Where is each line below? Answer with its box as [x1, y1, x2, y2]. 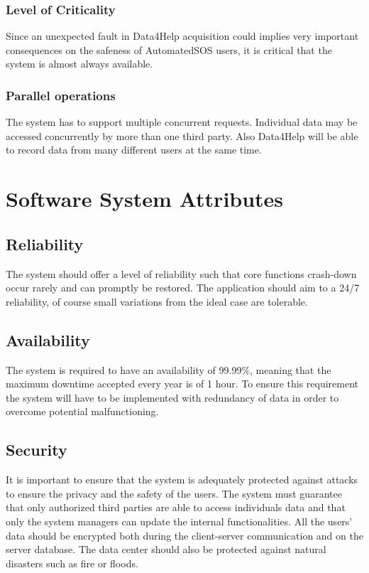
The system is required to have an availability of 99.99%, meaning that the [6, 362, 331, 377]
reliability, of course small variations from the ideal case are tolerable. [6, 294, 308, 309]
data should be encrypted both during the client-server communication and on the [6, 528, 363, 542]
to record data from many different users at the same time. [6, 142, 262, 157]
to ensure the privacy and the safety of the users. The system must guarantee [6, 486, 342, 500]
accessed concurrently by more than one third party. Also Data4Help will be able [6, 128, 358, 143]
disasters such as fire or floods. [6, 555, 138, 570]
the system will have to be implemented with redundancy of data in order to [6, 390, 339, 405]
